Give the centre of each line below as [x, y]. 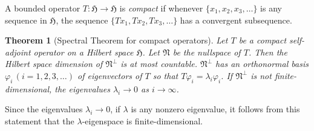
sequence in [26, 20]
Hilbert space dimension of [54, 64]
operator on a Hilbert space [83, 52]
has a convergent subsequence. [236, 20]
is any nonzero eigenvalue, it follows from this [215, 109]
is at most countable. [159, 64]
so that [165, 75]
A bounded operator [43, 8]
